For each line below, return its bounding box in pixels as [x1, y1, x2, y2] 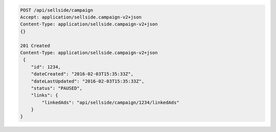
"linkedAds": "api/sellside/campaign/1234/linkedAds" [41, 100, 179, 105]
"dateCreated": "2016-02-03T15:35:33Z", [31, 71, 134, 77]
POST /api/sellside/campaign [20, 7, 94, 13]
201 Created [20, 43, 51, 48]
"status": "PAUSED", [31, 85, 83, 91]
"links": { [31, 92, 58, 98]
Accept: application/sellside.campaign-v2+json [20, 14, 142, 20]
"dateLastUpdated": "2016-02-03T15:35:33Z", [31, 78, 145, 84]
